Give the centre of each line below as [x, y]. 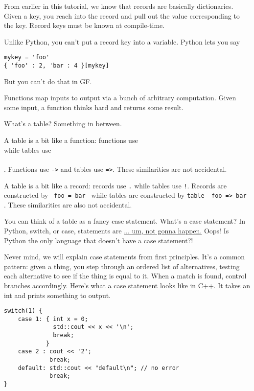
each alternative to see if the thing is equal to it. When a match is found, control [125, 276]
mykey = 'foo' [27, 57]
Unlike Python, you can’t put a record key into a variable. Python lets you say [122, 41]
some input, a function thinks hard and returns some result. [94, 107]
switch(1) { [23, 311]
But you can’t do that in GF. [48, 81]
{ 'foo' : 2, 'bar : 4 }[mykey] [57, 66]
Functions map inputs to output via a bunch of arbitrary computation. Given [120, 98]
